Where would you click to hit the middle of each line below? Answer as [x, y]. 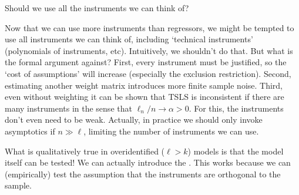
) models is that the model [236, 151]
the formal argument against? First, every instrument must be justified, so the [146, 62]
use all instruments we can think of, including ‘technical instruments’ [129, 39]
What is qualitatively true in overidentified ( [85, 151]
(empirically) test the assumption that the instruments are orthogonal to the [143, 174]
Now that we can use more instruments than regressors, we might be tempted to [149, 27]
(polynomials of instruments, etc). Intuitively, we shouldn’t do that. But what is [149, 50]
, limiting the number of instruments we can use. [171, 131]
